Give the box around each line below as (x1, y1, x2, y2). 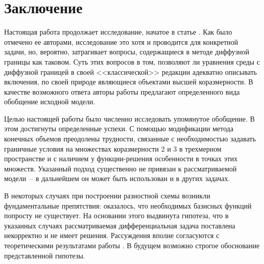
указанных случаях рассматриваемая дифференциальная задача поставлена (4, 220, 235, 230)
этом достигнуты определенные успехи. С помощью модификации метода (4, 123, 233, 134)
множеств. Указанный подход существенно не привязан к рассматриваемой (4, 163, 237, 173)
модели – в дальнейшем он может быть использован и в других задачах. (4, 173, 230, 184)
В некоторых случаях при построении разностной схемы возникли (4, 190, 210, 201)
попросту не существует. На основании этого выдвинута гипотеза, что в (4, 210, 229, 221)
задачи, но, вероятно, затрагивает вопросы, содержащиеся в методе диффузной (4, 46, 249, 57)
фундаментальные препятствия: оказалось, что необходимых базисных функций (4, 200, 252, 211)
